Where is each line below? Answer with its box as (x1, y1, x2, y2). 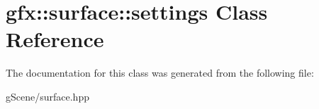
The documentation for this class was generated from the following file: (6, 65, 314, 80)
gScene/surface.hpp (6, 89, 89, 103)
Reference (6, 25, 104, 53)
